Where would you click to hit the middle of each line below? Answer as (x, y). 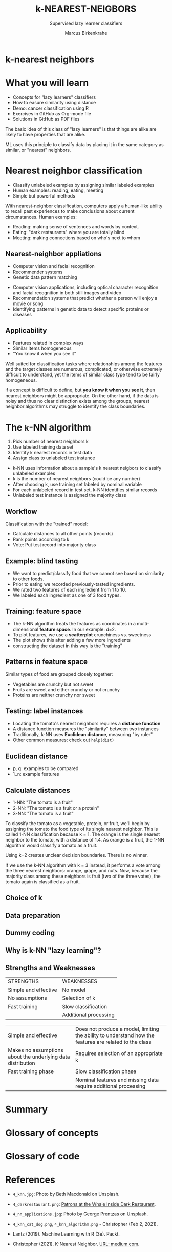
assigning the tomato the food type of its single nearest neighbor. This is (82, 829)
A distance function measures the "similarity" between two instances (85, 729)
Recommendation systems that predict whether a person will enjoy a (85, 298)
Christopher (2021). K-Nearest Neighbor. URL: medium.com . (76, 1244)
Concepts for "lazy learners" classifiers (54, 97)
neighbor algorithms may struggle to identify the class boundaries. (76, 406)
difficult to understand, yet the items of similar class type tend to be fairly (83, 375)
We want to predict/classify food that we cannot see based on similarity (88, 573)
